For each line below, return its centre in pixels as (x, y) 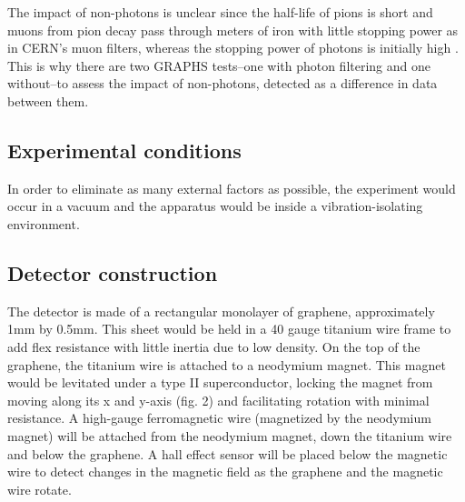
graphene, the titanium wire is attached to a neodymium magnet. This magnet (227, 364)
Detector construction (113, 272)
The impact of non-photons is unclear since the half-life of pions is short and (220, 12)
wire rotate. (40, 489)
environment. (44, 223)
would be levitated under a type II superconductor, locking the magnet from (220, 382)
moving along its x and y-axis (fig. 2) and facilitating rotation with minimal (218, 400)
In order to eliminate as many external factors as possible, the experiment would (232, 188)
